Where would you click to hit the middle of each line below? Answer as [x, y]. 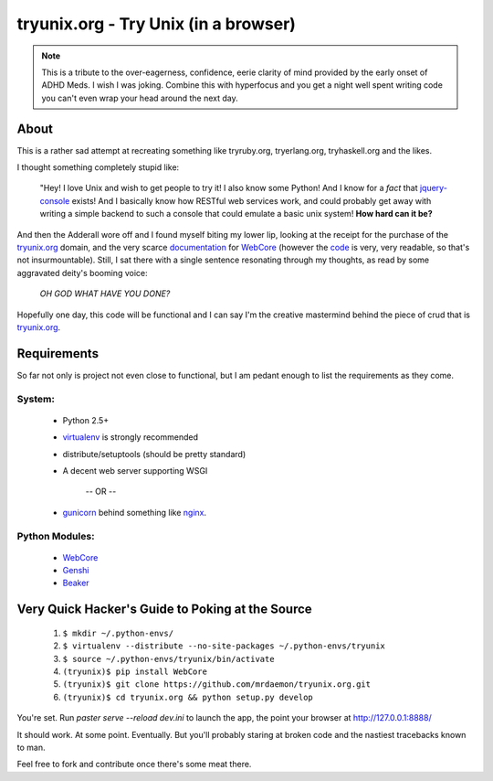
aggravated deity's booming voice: [82, 273]
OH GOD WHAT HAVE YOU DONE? [105, 294]
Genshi [76, 571]
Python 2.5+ [86, 420]
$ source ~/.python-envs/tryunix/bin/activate [168, 659]
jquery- [433, 188]
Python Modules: [56, 536]
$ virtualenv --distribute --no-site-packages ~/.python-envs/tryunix [224, 646]
